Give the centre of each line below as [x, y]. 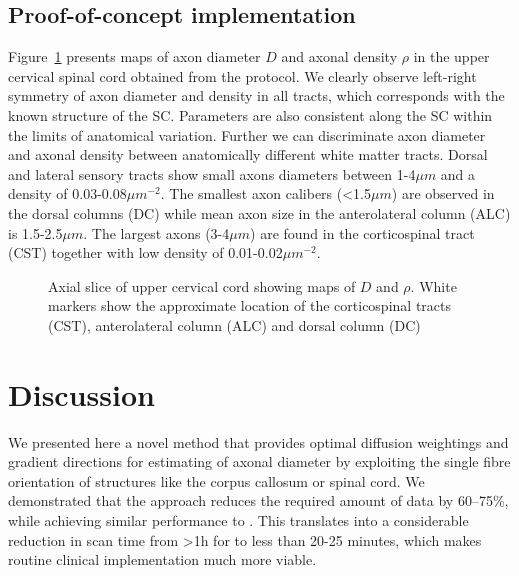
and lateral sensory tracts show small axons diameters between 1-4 [212, 173]
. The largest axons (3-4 [156, 232]
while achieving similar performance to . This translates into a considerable [238, 520]
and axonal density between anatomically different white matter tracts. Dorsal [248, 154]
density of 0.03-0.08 [67, 193]
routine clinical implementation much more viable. [162, 559]
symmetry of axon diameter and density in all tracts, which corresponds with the [256, 95]
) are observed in [443, 193]
